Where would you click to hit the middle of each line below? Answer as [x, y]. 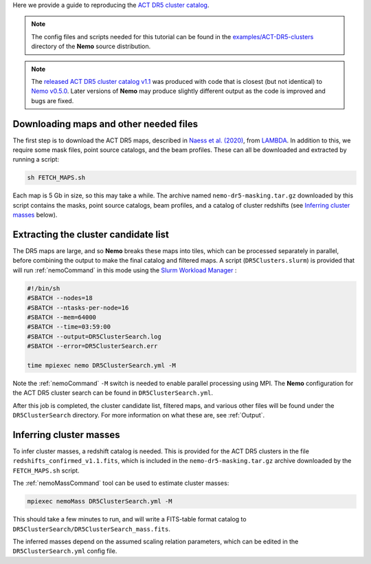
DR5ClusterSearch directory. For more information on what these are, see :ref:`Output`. [139, 415]
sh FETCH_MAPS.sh [56, 178]
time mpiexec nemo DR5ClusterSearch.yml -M [102, 365]
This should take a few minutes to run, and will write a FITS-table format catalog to [130, 519]
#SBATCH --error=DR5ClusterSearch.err [92, 346]
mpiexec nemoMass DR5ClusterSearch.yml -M [100, 501]
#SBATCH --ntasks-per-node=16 [78, 307]
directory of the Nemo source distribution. [91, 46]
